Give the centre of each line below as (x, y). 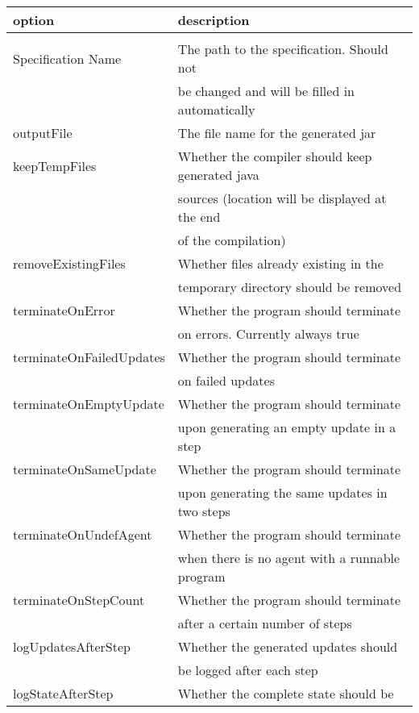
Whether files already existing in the (280, 263)
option (34, 20)
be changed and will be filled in (266, 91)
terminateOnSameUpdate (85, 469)
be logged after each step (248, 670)
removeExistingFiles (69, 263)
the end (199, 217)
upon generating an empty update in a (287, 427)
